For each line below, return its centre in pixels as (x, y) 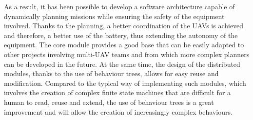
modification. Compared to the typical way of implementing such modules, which (125, 83)
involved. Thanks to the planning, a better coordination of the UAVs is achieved (124, 26)
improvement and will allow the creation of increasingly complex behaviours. (118, 111)
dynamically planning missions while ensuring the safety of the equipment (114, 16)
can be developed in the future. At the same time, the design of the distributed (122, 64)
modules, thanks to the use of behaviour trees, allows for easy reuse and (111, 73)
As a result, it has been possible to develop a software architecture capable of (119, 6)
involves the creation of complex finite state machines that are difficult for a (117, 92)
